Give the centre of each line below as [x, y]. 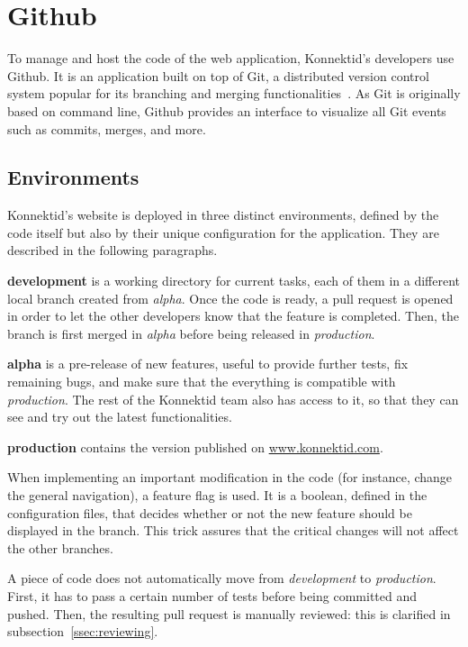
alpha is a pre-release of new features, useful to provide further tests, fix [208, 364]
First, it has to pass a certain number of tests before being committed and [212, 595]
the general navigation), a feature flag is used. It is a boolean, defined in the [217, 495]
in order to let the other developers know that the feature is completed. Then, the [233, 316]
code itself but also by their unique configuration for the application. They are [223, 232]
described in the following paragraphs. [112, 250]
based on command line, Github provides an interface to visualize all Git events [227, 110]
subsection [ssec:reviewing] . [83, 631]
